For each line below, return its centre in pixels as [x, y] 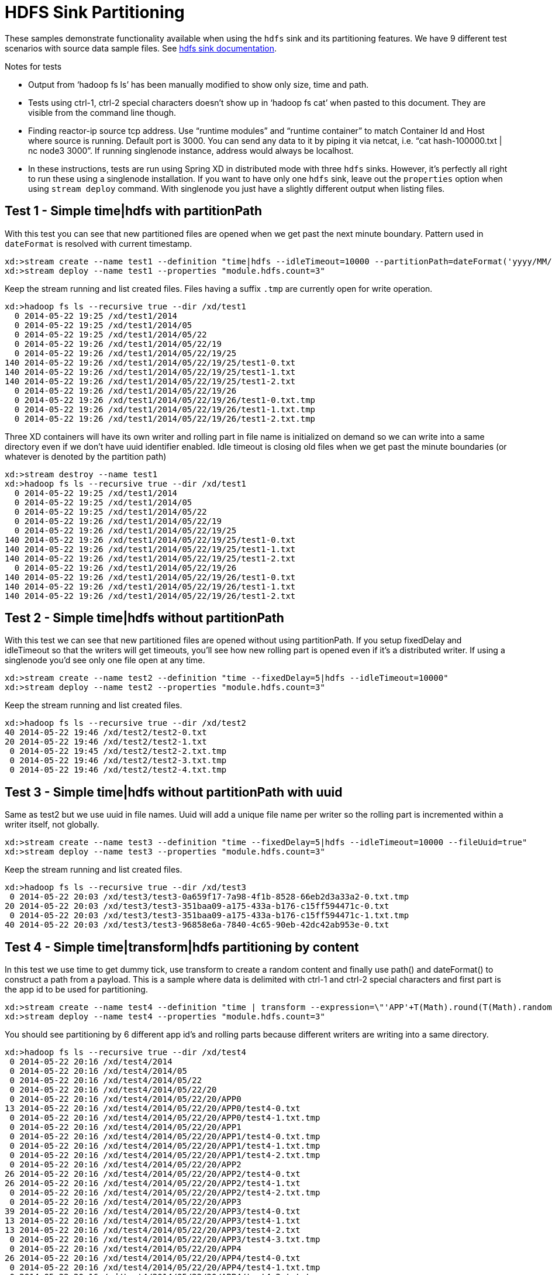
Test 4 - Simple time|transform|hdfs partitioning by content [182, 947]
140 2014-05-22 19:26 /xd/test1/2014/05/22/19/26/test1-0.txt [150, 577]
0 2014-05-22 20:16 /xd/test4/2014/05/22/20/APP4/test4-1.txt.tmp [165, 1268]
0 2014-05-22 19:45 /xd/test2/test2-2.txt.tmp [118, 751]
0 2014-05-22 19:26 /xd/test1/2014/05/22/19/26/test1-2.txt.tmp [165, 418]
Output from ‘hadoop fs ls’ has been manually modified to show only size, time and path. [199, 84]
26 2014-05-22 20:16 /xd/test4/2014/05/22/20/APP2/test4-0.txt [153, 1174]
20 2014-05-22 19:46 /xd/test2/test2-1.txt [106, 742]
